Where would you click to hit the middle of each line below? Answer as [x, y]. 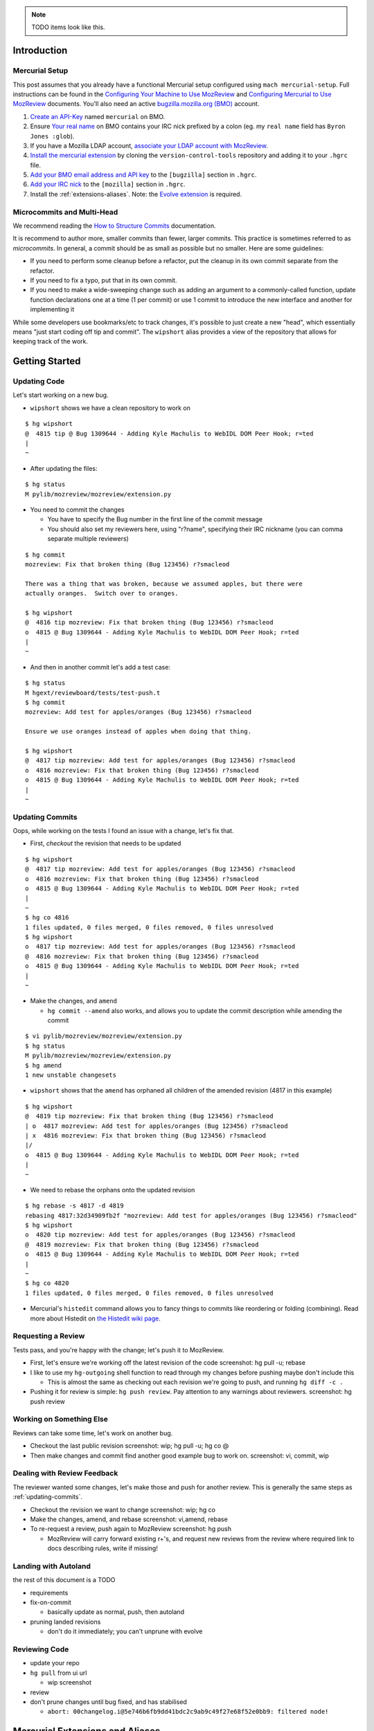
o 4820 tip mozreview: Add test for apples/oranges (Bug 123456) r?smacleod [160, 1235]
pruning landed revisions [65, 1622]
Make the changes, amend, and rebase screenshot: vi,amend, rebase [129, 1519]
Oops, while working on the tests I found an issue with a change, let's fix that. [124, 831]
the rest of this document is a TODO [64, 1580]
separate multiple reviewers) [88, 539]
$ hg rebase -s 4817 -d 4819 [74, 1206]
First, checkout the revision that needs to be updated [106, 843]
